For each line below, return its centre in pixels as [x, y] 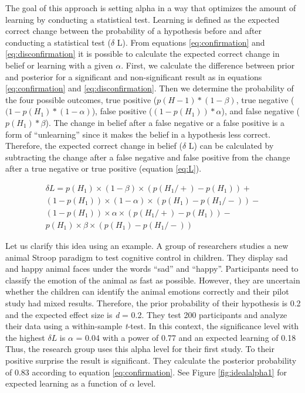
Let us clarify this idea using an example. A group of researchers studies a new [147, 246]
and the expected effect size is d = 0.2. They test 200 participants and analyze [146, 314]
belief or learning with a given [59, 65]
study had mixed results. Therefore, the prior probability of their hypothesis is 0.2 [153, 303]
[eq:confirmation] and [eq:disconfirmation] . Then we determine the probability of [150, 88]
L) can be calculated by [231, 146]
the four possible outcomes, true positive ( [81, 99]
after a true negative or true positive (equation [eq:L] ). [104, 168]
